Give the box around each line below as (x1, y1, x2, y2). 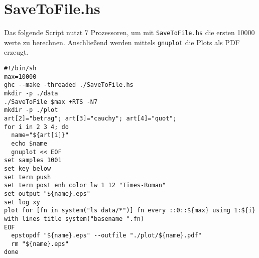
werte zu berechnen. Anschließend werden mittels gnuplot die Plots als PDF (4, 37, 240, 47)
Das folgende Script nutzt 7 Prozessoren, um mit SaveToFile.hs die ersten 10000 (4, 27, 255, 38)
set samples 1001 (4, 157, 62, 164)
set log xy (4, 198, 40, 206)
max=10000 (4, 73, 37, 80)
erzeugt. (4, 47, 29, 57)
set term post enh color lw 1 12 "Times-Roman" (4, 182, 166, 189)
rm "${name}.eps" (11, 240, 69, 247)
